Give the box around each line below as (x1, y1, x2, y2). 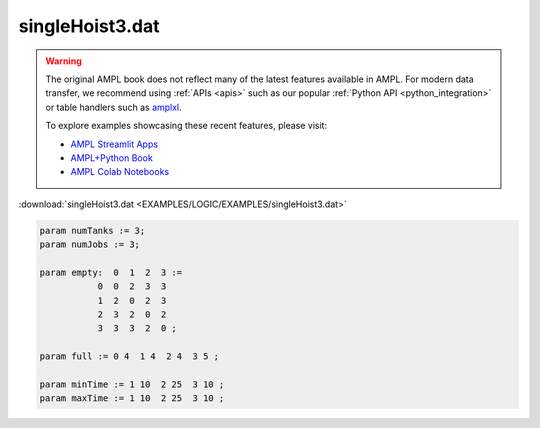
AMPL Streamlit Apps (70, 138, 159, 150)
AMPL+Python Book (70, 151, 154, 164)
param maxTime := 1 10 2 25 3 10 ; (39, 393, 225, 404)
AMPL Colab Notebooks (70, 166, 170, 178)
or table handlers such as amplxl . (45, 101, 182, 113)
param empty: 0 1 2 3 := (39, 266, 183, 278)
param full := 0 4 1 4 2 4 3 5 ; (39, 351, 220, 362)
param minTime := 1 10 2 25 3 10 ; (39, 378, 225, 390)
